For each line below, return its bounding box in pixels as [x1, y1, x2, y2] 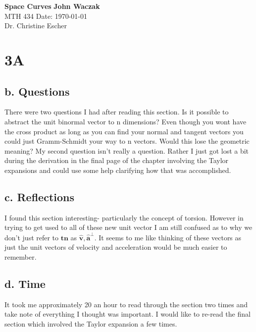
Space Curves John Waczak [4, 1, 100, 11]
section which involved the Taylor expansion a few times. [4, 318, 177, 329]
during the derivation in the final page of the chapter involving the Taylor [4, 155, 229, 166]
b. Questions [4, 83, 70, 99]
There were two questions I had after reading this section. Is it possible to [4, 107, 229, 117]
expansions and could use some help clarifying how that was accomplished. [4, 165, 231, 175]
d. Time [4, 276, 46, 291]
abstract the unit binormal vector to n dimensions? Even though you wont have [4, 116, 247, 126]
